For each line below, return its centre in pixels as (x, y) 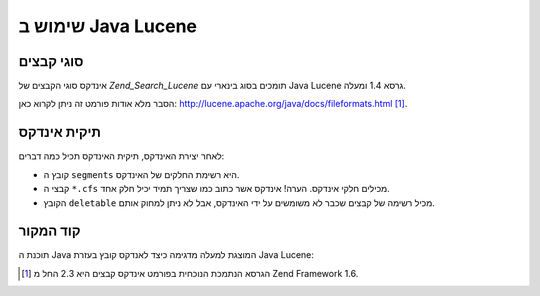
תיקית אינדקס (60, 132)
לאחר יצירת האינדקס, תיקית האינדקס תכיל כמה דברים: (121, 156)
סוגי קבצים (51, 61)
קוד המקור (49, 231)
